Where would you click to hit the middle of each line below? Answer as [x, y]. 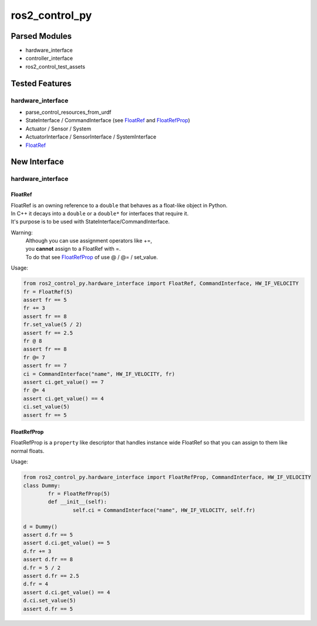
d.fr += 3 [37, 551]
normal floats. [28, 451]
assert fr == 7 [45, 366]
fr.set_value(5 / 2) [53, 325]
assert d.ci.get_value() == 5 [67, 543]
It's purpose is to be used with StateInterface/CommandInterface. [90, 222]
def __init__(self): [77, 502]
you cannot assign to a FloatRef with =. [73, 249]
